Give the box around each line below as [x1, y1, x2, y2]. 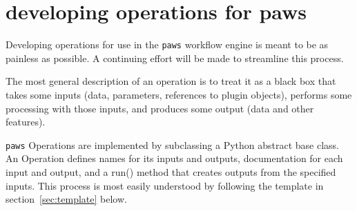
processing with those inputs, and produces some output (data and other [6, 101, 314, 115]
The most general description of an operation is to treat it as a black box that [6, 74, 336, 88]
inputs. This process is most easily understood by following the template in [6, 178, 324, 192]
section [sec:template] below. [6, 192, 127, 206]
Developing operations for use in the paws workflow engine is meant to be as [6, 37, 329, 52]
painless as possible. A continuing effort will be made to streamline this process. [6, 50, 344, 65]
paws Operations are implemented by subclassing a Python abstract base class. [6, 137, 339, 152]
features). [6, 114, 46, 129]
